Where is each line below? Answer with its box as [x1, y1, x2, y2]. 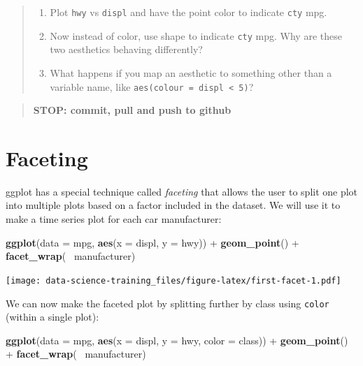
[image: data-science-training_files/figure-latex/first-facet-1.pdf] [6, 275, 341, 286]
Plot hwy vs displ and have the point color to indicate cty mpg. [50, 5, 327, 19]
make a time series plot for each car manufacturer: [6, 212, 222, 226]
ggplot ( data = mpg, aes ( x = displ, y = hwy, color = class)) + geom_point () [6, 332, 348, 347]
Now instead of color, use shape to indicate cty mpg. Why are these [50, 28, 342, 43]
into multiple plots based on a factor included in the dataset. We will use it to [6, 198, 341, 212]
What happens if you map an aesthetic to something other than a [50, 65, 332, 80]
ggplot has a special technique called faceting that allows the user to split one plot [6, 184, 358, 198]
